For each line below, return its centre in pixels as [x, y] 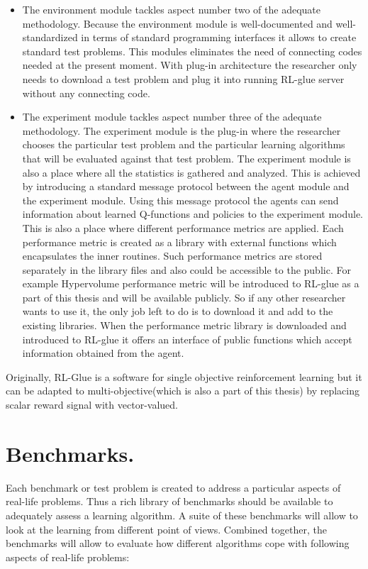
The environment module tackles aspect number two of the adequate [171, 9]
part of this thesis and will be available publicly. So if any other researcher [184, 297]
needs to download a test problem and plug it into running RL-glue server [183, 78]
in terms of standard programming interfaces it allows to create [219, 37]
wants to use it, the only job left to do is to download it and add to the [178, 311]
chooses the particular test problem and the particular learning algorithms [184, 144]
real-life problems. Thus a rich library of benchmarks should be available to [169, 501]
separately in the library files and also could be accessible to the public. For [186, 269]
